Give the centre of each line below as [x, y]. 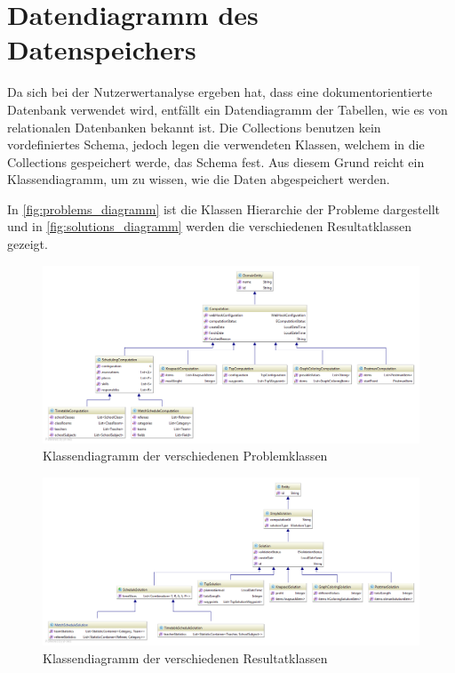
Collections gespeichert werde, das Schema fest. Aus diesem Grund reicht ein [216, 161]
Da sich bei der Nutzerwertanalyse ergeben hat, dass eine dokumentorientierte [220, 92]
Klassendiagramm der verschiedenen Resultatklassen [185, 657]
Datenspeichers [102, 49]
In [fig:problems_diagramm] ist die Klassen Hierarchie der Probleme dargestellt [224, 208]
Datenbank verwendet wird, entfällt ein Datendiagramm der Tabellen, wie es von [227, 109]
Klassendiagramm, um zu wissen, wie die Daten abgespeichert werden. [199, 179]
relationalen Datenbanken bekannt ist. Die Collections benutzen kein [194, 127]
